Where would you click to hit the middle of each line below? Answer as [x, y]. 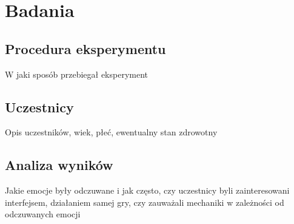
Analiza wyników [59, 165]
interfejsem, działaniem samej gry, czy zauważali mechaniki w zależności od [145, 202]
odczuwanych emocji [43, 214]
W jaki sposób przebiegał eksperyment [77, 74]
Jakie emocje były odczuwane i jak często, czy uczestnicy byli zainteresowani [147, 190]
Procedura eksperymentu [85, 48]
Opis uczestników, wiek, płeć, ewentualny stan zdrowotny [111, 132]
